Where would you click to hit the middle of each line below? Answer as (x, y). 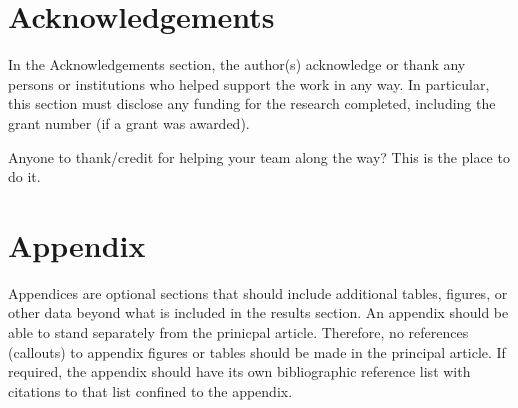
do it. (24, 176)
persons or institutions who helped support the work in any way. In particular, (249, 83)
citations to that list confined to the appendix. (150, 390)
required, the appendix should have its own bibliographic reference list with (239, 371)
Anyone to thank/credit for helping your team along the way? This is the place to (259, 156)
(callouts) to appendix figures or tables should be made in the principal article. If (257, 351)
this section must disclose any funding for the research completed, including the (252, 103)
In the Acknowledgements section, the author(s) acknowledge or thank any (237, 64)
